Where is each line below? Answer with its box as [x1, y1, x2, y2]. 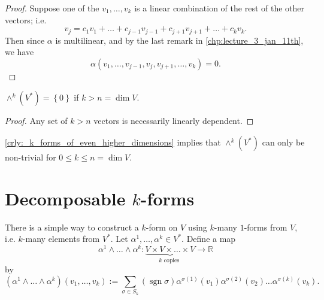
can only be [262, 136, 305, 149]
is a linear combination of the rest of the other [134, 2, 304, 14]
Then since [5, 34, 45, 46]
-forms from [244, 220, 287, 233]
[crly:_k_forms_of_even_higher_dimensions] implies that [5, 136, 221, 149]
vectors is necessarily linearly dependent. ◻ [93, 114, 254, 127]
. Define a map [181, 232, 236, 245]
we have [5, 46, 34, 58]
